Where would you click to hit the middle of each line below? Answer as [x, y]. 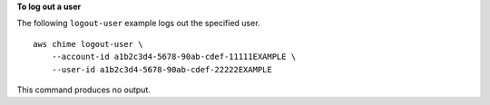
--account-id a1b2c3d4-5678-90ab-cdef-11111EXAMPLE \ [174, 57]
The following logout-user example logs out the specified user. [138, 24]
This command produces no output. [84, 90]
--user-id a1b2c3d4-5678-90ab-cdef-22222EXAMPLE [162, 69]
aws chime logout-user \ [88, 44]
